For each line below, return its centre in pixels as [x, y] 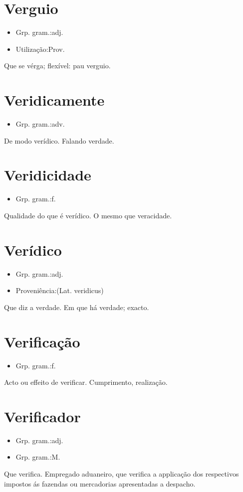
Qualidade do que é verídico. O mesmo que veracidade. [88, 215]
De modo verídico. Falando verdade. [59, 140]
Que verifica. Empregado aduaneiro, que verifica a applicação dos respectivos [121, 474]
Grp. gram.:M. [38, 457]
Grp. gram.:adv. [40, 124]
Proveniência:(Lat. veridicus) [60, 290]
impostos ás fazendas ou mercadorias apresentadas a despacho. [100, 483]
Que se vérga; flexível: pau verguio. [57, 66]
